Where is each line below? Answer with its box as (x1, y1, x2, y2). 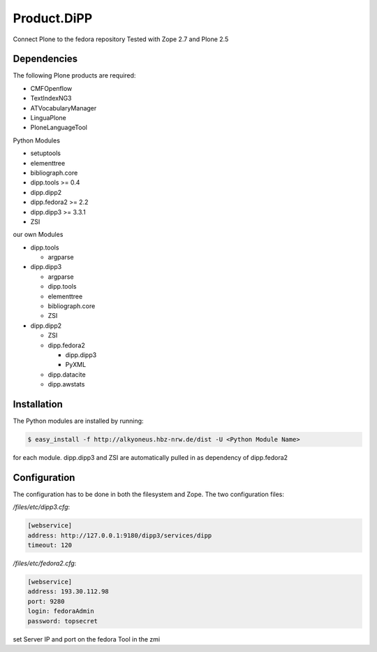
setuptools (30, 149, 61, 157)
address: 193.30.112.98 (27, 588, 110, 595)
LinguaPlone (30, 114, 66, 122)
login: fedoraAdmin (27, 607, 94, 615)
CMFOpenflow (30, 84, 73, 92)
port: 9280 (27, 597, 65, 605)
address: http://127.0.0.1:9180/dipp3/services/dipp (27, 531, 212, 539)
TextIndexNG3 (30, 94, 73, 103)
